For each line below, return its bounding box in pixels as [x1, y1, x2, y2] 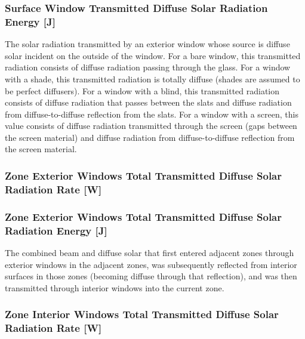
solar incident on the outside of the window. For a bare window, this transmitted [5, 49, 301, 61]
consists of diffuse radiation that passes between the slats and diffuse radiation [5, 96, 292, 109]
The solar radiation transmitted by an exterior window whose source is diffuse [5, 38, 290, 50]
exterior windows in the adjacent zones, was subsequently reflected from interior [5, 258, 297, 270]
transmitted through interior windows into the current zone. [5, 281, 224, 294]
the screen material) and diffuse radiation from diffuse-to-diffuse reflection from [5, 131, 295, 143]
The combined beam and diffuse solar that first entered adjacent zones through [5, 246, 294, 258]
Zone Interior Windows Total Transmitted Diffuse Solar [5, 307, 279, 322]
